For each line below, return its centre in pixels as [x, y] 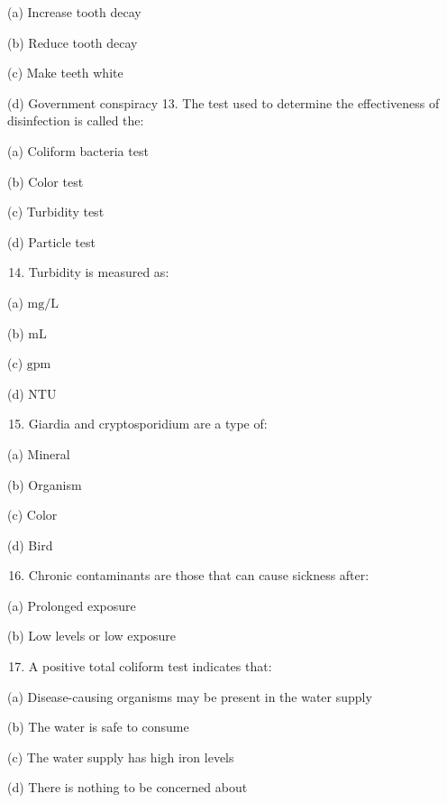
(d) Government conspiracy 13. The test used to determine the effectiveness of [223, 102]
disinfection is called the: [76, 120]
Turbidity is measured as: [99, 272]
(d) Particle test [51, 241]
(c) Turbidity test [56, 212]
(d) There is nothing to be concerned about [128, 787]
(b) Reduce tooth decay [73, 42]
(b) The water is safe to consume [98, 727]
